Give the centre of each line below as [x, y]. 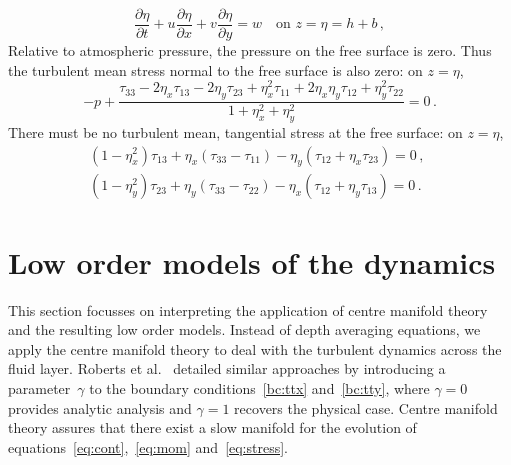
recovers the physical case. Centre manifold [366, 407]
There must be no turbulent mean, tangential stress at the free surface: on [235, 131]
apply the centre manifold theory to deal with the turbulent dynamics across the [255, 348]
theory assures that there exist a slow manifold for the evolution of [212, 427]
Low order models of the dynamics [252, 261]
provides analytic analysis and [100, 407]
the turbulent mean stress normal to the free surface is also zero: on [215, 69]
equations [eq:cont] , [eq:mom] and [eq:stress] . [148, 446]
